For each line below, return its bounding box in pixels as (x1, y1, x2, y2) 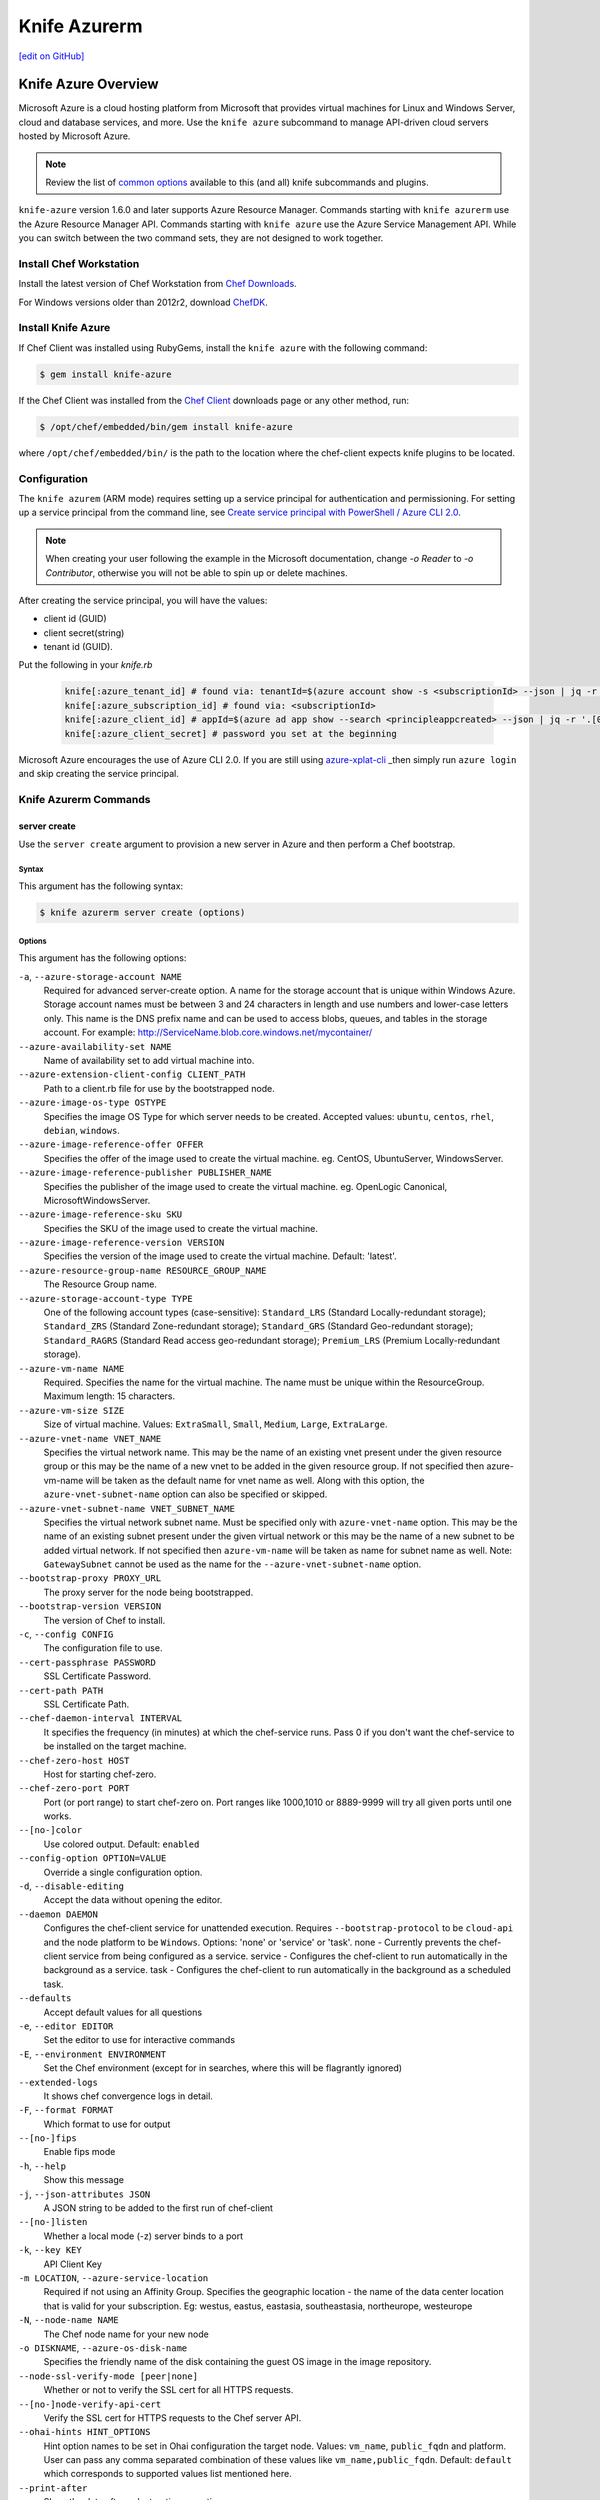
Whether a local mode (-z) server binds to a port (43, 2230, 244, 2242)
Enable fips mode (43, 2146, 116, 2158)
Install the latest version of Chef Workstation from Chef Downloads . (18, 278, 297, 290)
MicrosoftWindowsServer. (43, 1194, 151, 1206)
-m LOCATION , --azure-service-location (18, 2271, 209, 2284)
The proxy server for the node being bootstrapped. (43, 1586, 254, 1598)
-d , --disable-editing (18, 1880, 125, 1892)
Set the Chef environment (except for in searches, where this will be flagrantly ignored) (43, 2062, 403, 2074)
